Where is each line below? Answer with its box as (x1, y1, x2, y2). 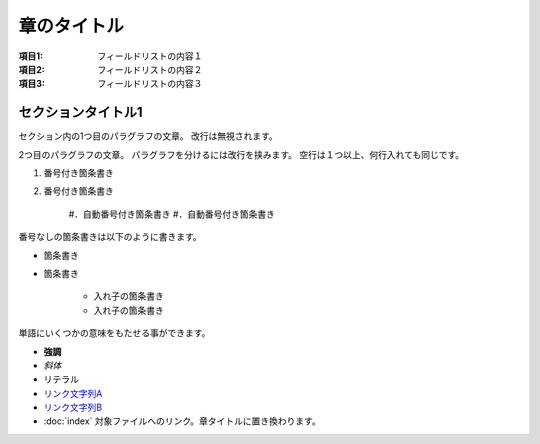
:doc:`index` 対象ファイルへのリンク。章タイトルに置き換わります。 (43, 415, 322, 427)
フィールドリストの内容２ (97, 63, 203, 75)
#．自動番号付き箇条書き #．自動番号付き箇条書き (68, 208, 275, 220)
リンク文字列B (43, 401, 103, 414)
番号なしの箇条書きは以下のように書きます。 (18, 231, 202, 243)
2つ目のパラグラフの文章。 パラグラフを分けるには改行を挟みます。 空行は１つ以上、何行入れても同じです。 (18, 148, 465, 160)
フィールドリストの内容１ (97, 50, 203, 62)
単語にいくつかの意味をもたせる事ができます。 (18, 327, 211, 339)
